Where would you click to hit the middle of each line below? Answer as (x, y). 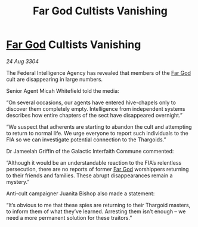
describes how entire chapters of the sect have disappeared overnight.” (95, 115)
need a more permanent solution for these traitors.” (69, 217)
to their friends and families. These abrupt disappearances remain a (89, 175)
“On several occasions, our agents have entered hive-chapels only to (91, 102)
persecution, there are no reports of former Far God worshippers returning (98, 169)
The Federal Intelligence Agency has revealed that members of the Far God (98, 72)
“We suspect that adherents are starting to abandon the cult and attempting (99, 126)
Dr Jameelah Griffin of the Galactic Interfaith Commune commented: (90, 151)
